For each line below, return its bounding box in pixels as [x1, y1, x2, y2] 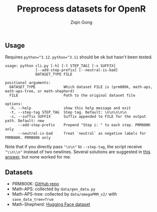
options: [5, 101, 23, 107]
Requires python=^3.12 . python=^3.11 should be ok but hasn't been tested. [5, 54, 153, 60]
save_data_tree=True [12, 197, 54, 202]
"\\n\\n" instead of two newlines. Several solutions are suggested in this [5, 149, 151, 155]
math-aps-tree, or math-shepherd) [5, 89, 75, 94]
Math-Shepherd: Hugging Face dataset [12, 201, 91, 207]
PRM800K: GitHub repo [12, 181, 59, 187]
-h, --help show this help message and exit [9, 106, 131, 111]
